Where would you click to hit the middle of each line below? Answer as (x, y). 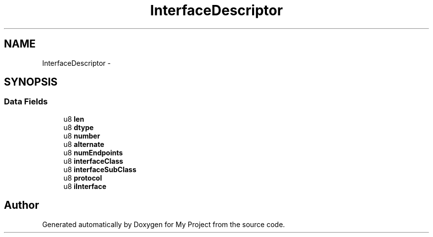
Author (22, 205)
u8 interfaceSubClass (100, 169)
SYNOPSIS (31, 82)
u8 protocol (83, 178)
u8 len (74, 119)
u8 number (82, 136)
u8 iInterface (85, 186)
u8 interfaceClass (93, 161)
